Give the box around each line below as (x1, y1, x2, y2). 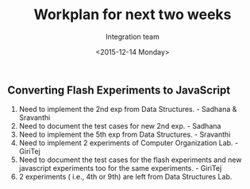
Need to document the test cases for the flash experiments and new (18, 155, 242, 164)
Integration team (106, 32, 160, 41)
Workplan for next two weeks (33, 6, 232, 24)
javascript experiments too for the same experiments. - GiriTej (18, 164, 222, 173)
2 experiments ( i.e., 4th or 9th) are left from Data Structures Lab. (18, 172, 233, 182)
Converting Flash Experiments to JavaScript (7, 83, 231, 97)
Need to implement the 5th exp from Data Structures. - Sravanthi (18, 129, 231, 140)
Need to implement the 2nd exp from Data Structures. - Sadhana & (18, 105, 237, 114)
